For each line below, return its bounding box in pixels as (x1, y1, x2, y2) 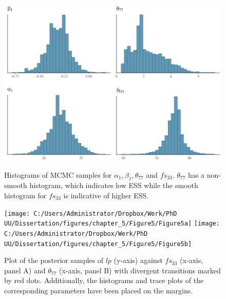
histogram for (4, 190, 47, 200)
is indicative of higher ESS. (63, 190, 149, 200)
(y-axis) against (114, 255, 163, 266)
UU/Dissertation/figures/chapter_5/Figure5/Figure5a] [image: (4, 220, 220, 228)
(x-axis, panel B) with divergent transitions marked (59, 265, 221, 275)
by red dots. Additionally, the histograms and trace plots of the (4, 275, 204, 286)
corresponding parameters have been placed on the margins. (4, 285, 193, 295)
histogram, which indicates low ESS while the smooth (29, 180, 198, 191)
